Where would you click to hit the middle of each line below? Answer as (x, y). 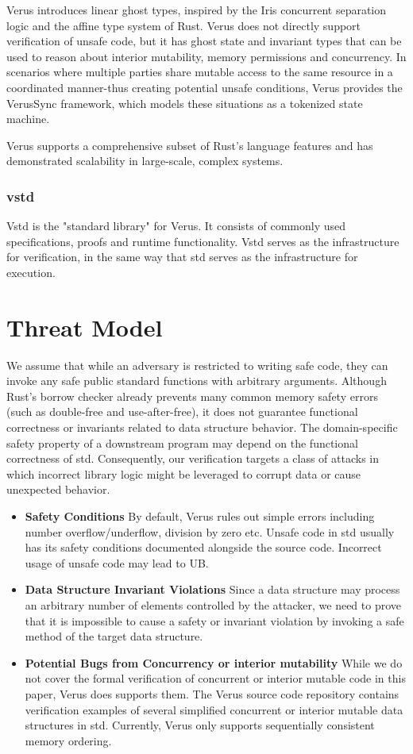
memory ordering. (68, 740)
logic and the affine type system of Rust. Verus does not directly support (184, 25)
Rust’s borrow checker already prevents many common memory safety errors (192, 396)
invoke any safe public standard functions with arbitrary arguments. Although (197, 381)
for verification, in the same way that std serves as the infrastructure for (182, 257)
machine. (28, 119)
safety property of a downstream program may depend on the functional (182, 442)
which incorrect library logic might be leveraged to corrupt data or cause (184, 473)
